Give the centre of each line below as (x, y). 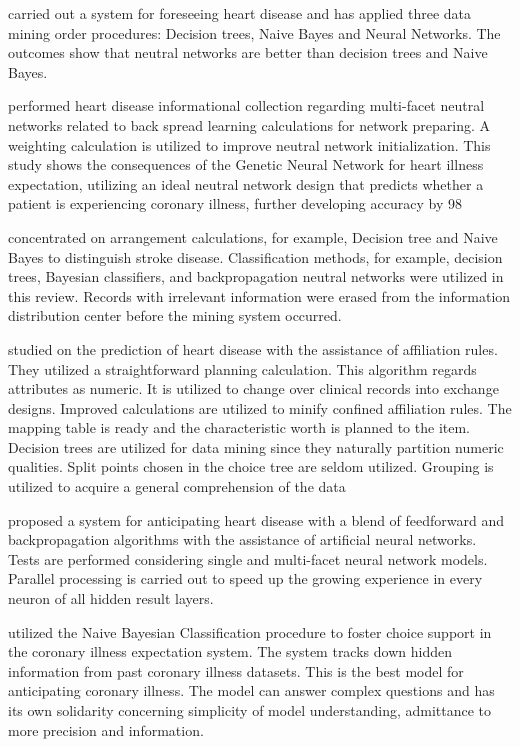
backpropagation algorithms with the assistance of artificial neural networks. (242, 539)
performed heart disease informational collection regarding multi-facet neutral (246, 105)
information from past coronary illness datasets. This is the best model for (236, 670)
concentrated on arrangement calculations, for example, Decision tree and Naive (253, 236)
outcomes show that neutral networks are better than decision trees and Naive (248, 52)
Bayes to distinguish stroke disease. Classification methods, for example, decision (255, 256)
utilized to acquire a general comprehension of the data (177, 486)
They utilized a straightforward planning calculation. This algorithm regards (242, 368)
